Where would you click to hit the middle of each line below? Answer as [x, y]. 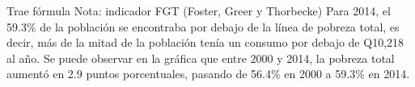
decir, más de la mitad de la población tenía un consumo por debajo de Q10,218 [205, 42]
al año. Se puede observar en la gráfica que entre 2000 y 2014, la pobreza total [201, 58]
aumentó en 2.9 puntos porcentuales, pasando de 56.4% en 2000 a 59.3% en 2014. [208, 74]
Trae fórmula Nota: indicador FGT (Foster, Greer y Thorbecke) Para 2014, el [199, 10]
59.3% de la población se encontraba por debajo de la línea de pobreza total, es [203, 26]
